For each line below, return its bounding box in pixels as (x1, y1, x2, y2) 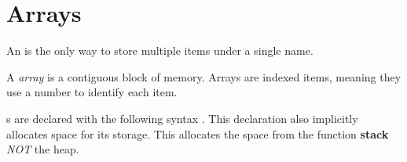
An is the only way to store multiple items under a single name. (6, 42, 313, 59)
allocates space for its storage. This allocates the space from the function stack (6, 125, 389, 142)
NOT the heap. (6, 141, 79, 157)
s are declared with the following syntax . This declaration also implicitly (6, 110, 358, 126)
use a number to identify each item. (6, 84, 178, 100)
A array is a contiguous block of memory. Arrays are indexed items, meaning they (6, 68, 401, 85)
